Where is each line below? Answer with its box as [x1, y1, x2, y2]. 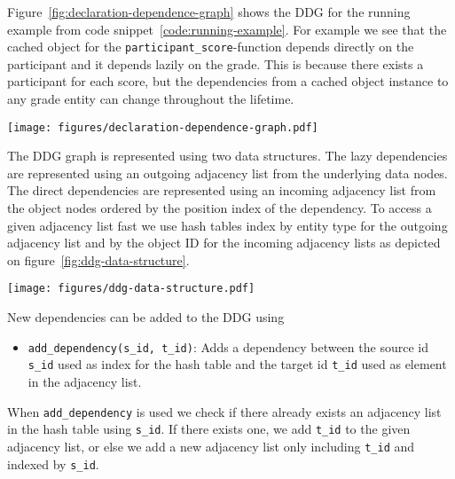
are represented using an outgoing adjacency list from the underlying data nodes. [7, 163, 448, 182]
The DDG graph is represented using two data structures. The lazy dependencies [7, 146, 448, 165]
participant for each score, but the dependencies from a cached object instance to [7, 72, 449, 90]
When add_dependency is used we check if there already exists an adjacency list [7, 402, 442, 420]
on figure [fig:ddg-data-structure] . [7, 250, 190, 269]
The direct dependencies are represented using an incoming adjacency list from [7, 181, 436, 200]
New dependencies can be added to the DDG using [7, 308, 285, 326]
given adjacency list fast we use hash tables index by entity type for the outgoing [7, 216, 448, 234]
